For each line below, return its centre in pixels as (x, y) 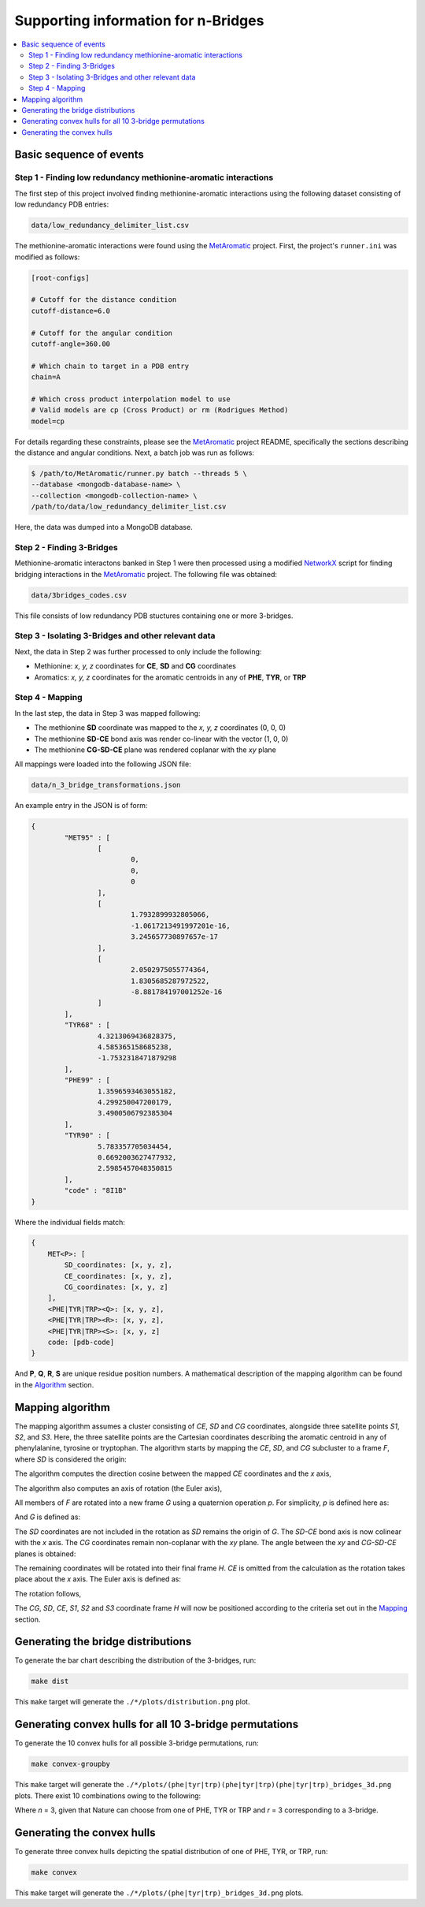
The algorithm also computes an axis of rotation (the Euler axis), (118, 1488)
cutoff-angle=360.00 (70, 344)
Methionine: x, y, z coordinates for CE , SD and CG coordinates (135, 666)
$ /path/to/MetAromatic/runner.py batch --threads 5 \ (139, 473)
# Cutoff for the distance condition (104, 300)
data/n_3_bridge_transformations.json (106, 785)
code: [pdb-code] (81, 1342)
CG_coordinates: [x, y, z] (116, 1287)
